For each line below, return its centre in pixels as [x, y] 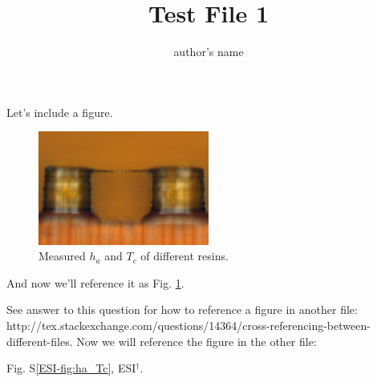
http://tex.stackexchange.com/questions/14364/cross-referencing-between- [188, 326]
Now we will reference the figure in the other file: [197, 341]
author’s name [209, 52]
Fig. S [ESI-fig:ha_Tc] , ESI [71, 368]
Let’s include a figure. [60, 112]
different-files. [40, 341]
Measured [62, 256]
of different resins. [184, 256]
